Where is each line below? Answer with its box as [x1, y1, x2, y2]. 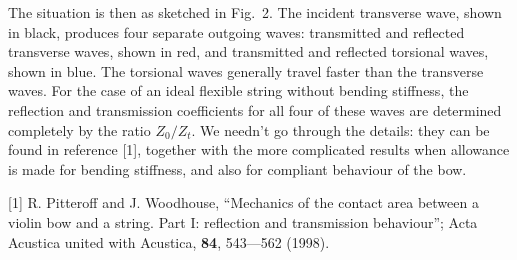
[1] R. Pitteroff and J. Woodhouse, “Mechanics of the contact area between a [8, 192, 479, 213]
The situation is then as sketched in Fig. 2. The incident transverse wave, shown [8, 2, 502, 22]
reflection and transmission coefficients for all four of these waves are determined [8, 99, 502, 120]
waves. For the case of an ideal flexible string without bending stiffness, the [8, 80, 469, 101]
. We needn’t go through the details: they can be [191, 119, 490, 140]
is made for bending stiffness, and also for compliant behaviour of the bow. [8, 158, 467, 179]
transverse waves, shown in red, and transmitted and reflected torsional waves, [8, 41, 489, 62]
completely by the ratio [8, 119, 151, 140]
